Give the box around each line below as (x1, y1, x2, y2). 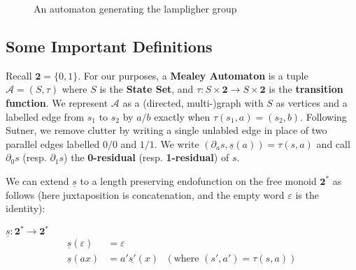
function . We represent (6, 95, 108, 110)
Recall (6, 68, 32, 82)
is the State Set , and (99, 82, 194, 96)
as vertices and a (276, 95, 348, 110)
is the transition (269, 82, 343, 96)
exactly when (154, 109, 211, 123)
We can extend (6, 173, 69, 188)
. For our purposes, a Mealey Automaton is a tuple (78, 68, 308, 82)
